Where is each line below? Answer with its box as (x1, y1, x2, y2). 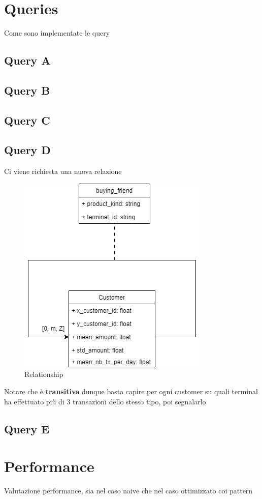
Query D (4, 142, 51, 158)
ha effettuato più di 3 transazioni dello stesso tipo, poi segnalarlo (4, 396, 206, 406)
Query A (4, 52, 51, 68)
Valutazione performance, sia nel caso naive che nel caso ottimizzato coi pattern (4, 485, 253, 496)
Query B (4, 82, 50, 98)
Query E (4, 421, 50, 436)
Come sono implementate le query (4, 27, 110, 38)
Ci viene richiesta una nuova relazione (4, 166, 122, 177)
